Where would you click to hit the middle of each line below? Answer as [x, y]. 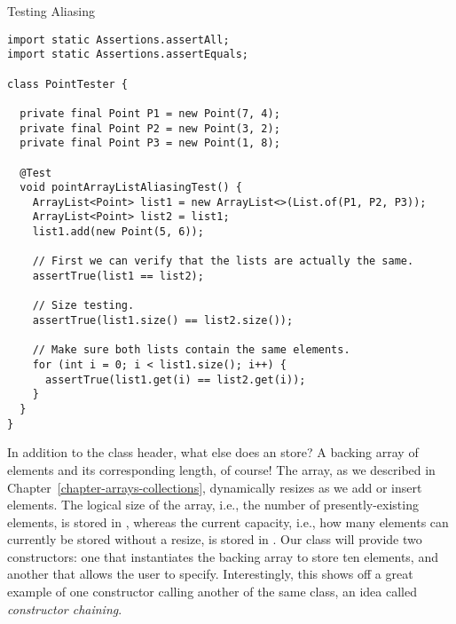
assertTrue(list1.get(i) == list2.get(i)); [175, 379]
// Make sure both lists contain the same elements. [191, 350]
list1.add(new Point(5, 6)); [118, 232]
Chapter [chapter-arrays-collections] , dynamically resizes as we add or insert [215, 487]
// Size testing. [83, 306]
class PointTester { [68, 84]
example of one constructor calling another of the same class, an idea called [212, 592]
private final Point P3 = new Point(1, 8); [150, 143]
